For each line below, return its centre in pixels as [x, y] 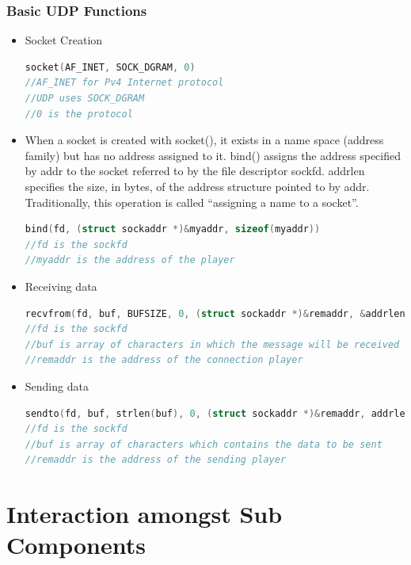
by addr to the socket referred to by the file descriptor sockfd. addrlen [195, 171]
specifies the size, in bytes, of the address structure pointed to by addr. [197, 186]
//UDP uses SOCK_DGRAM [85, 98]
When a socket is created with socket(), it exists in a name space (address [204, 140]
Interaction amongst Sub [145, 514]
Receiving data [61, 286]
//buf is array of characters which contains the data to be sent [204, 444]
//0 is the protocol [79, 114]
